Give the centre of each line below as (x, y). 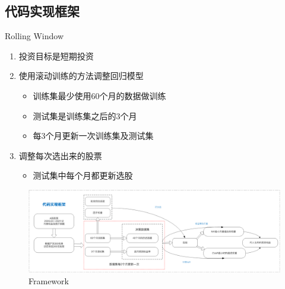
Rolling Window (34, 36)
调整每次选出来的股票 (60, 155)
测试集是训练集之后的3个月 (85, 115)
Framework (49, 280)
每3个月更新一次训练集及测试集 (93, 136)
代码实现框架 (42, 11)
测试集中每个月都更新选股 (83, 175)
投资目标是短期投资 (56, 55)
